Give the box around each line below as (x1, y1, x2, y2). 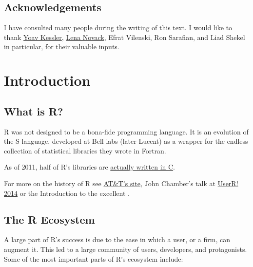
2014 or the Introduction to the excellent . (4, 188, 130, 198)
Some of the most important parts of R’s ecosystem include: (4, 253, 183, 264)
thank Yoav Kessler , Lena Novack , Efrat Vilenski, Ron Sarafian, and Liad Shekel (4, 32, 245, 42)
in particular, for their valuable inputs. (4, 41, 119, 52)
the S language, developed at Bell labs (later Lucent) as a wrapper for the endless (4, 136, 248, 146)
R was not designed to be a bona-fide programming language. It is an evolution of (4, 126, 249, 136)
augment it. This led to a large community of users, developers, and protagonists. (4, 244, 247, 254)
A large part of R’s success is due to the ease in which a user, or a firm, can (4, 234, 231, 245)
